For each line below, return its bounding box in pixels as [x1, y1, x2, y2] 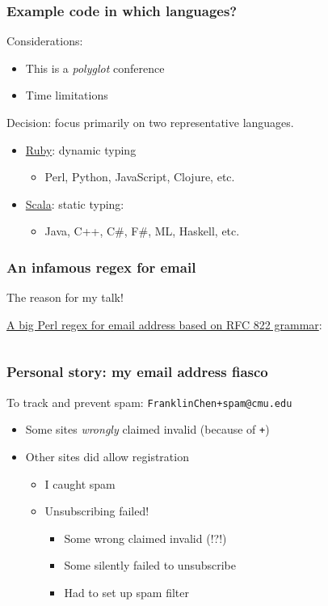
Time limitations [25, 87, 108, 104]
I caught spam [44, 475, 116, 492]
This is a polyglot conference [25, 59, 165, 76]
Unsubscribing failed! [44, 502, 149, 519]
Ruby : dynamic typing [25, 141, 137, 158]
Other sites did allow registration [25, 447, 189, 464]
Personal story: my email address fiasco [6, 362, 268, 382]
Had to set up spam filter [64, 583, 189, 600]
